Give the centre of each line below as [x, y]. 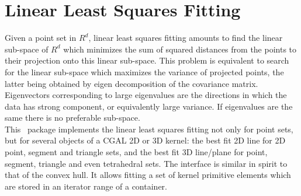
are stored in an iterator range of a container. [86, 186]
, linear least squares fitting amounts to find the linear [186, 38]
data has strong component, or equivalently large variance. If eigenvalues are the [149, 106]
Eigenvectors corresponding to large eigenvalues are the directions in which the [146, 95]
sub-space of [27, 49]
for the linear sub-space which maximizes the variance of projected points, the [144, 71]
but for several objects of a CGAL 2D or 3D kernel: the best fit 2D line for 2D [145, 140]
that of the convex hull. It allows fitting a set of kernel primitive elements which [148, 175]
